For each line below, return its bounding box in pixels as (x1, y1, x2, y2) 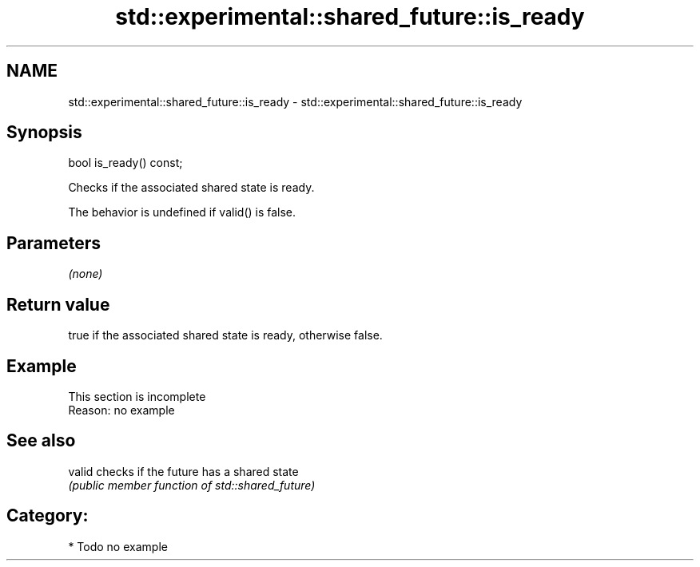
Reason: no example (68, 402, 175, 417)
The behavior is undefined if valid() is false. (68, 205, 296, 220)
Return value (6, 294, 110, 315)
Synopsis (6, 122, 82, 143)
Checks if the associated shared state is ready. (68, 180, 315, 195)
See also (6, 430, 76, 451)
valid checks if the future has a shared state (68, 464, 299, 478)
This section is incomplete (68, 389, 206, 403)
